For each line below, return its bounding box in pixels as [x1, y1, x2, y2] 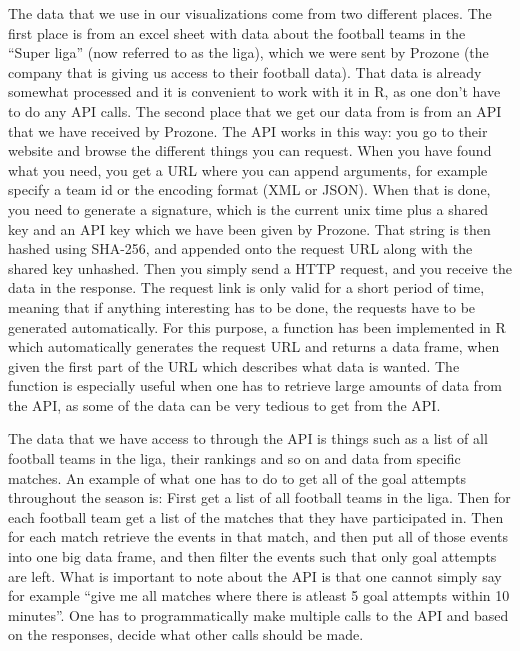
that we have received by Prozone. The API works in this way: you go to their [8, 120, 488, 141]
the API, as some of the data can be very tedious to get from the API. [8, 394, 441, 415]
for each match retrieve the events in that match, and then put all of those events [8, 526, 509, 547]
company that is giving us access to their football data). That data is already [8, 61, 482, 82]
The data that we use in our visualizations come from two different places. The [8, 3, 492, 23]
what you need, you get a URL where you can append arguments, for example [8, 159, 488, 180]
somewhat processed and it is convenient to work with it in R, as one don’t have [8, 81, 501, 102]
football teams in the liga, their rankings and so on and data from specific [8, 448, 461, 469]
